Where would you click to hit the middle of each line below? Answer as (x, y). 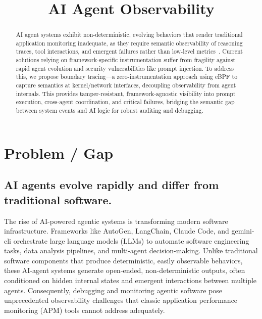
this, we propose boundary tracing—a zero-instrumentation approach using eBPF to (127, 77)
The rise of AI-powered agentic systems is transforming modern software (116, 221)
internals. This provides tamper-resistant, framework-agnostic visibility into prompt (126, 93)
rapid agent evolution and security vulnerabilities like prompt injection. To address (125, 68)
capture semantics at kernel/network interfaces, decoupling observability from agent (126, 85)
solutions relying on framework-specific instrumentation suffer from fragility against (126, 60)
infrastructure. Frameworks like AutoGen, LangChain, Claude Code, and (117, 231)
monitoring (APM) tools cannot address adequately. (85, 310)
